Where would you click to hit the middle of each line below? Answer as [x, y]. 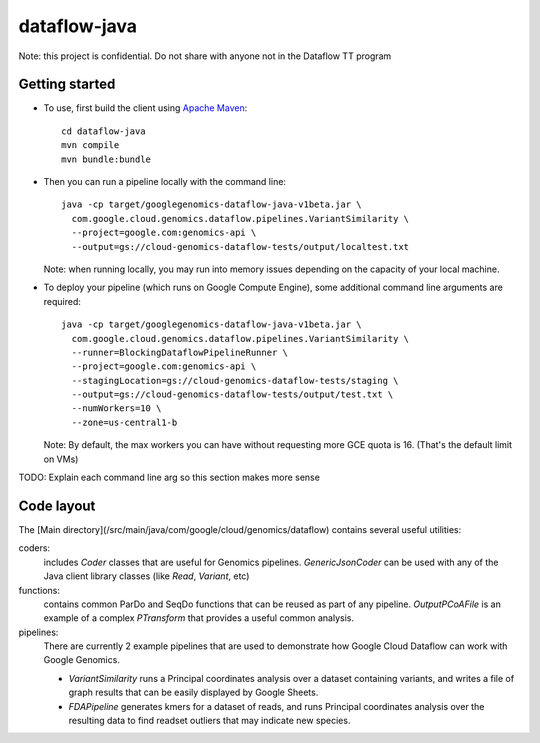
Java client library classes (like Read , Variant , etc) [146, 576]
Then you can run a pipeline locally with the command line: [165, 182]
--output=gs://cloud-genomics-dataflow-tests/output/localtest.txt [240, 246]
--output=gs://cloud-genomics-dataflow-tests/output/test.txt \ [232, 394]
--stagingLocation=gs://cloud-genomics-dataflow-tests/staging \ [235, 380]
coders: [34, 548]
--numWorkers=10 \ [116, 408]
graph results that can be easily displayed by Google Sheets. [193, 692]
